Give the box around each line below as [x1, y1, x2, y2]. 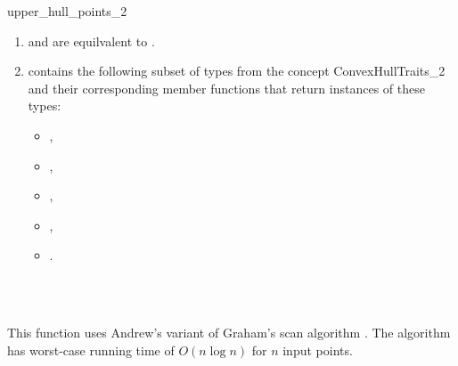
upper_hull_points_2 [7, 2, 127, 20]
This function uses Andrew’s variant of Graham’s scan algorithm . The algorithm [7, 323, 451, 342]
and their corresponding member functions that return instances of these [28, 78, 425, 97]
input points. [282, 340, 353, 359]
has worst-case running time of [7, 340, 175, 359]
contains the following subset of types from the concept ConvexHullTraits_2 [28, 61, 446, 80]
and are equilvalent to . [28, 31, 155, 50]
